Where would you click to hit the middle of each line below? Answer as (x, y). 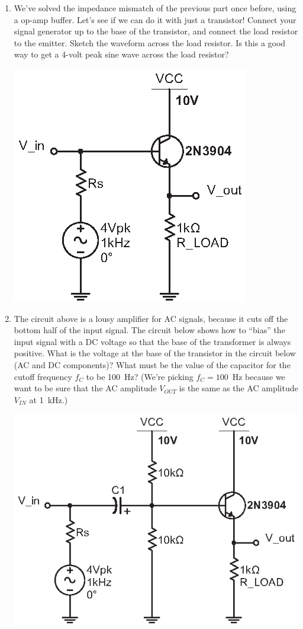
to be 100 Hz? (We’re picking (140, 376)
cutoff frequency (43, 376)
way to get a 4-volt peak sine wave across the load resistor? (121, 54)
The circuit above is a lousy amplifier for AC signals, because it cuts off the (151, 318)
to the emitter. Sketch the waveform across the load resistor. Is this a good (150, 42)
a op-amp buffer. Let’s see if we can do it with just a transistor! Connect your (155, 19)
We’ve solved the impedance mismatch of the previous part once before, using (155, 8)
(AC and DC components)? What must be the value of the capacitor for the (152, 364)
